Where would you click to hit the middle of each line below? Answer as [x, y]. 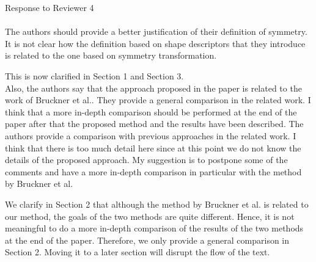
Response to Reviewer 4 [50, 7]
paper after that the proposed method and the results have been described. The [154, 124]
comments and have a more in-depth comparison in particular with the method [153, 171]
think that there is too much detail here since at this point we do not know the [153, 147]
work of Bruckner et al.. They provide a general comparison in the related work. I [158, 100]
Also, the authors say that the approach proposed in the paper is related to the [153, 88]
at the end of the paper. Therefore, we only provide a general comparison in [147, 240]
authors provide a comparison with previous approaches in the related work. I [151, 135]
